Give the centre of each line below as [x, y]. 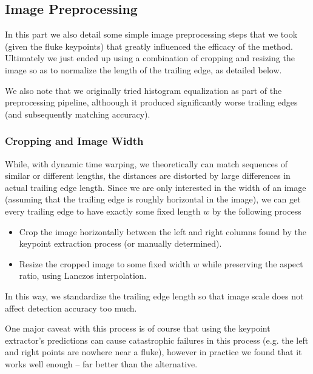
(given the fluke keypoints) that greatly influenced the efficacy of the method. [149, 46]
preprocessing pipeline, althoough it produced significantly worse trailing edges [151, 102]
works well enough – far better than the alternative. [101, 363]
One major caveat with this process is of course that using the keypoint [138, 328]
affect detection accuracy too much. [71, 308]
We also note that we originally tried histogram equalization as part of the [143, 90]
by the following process [257, 211]
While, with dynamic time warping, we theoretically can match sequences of [146, 163]
